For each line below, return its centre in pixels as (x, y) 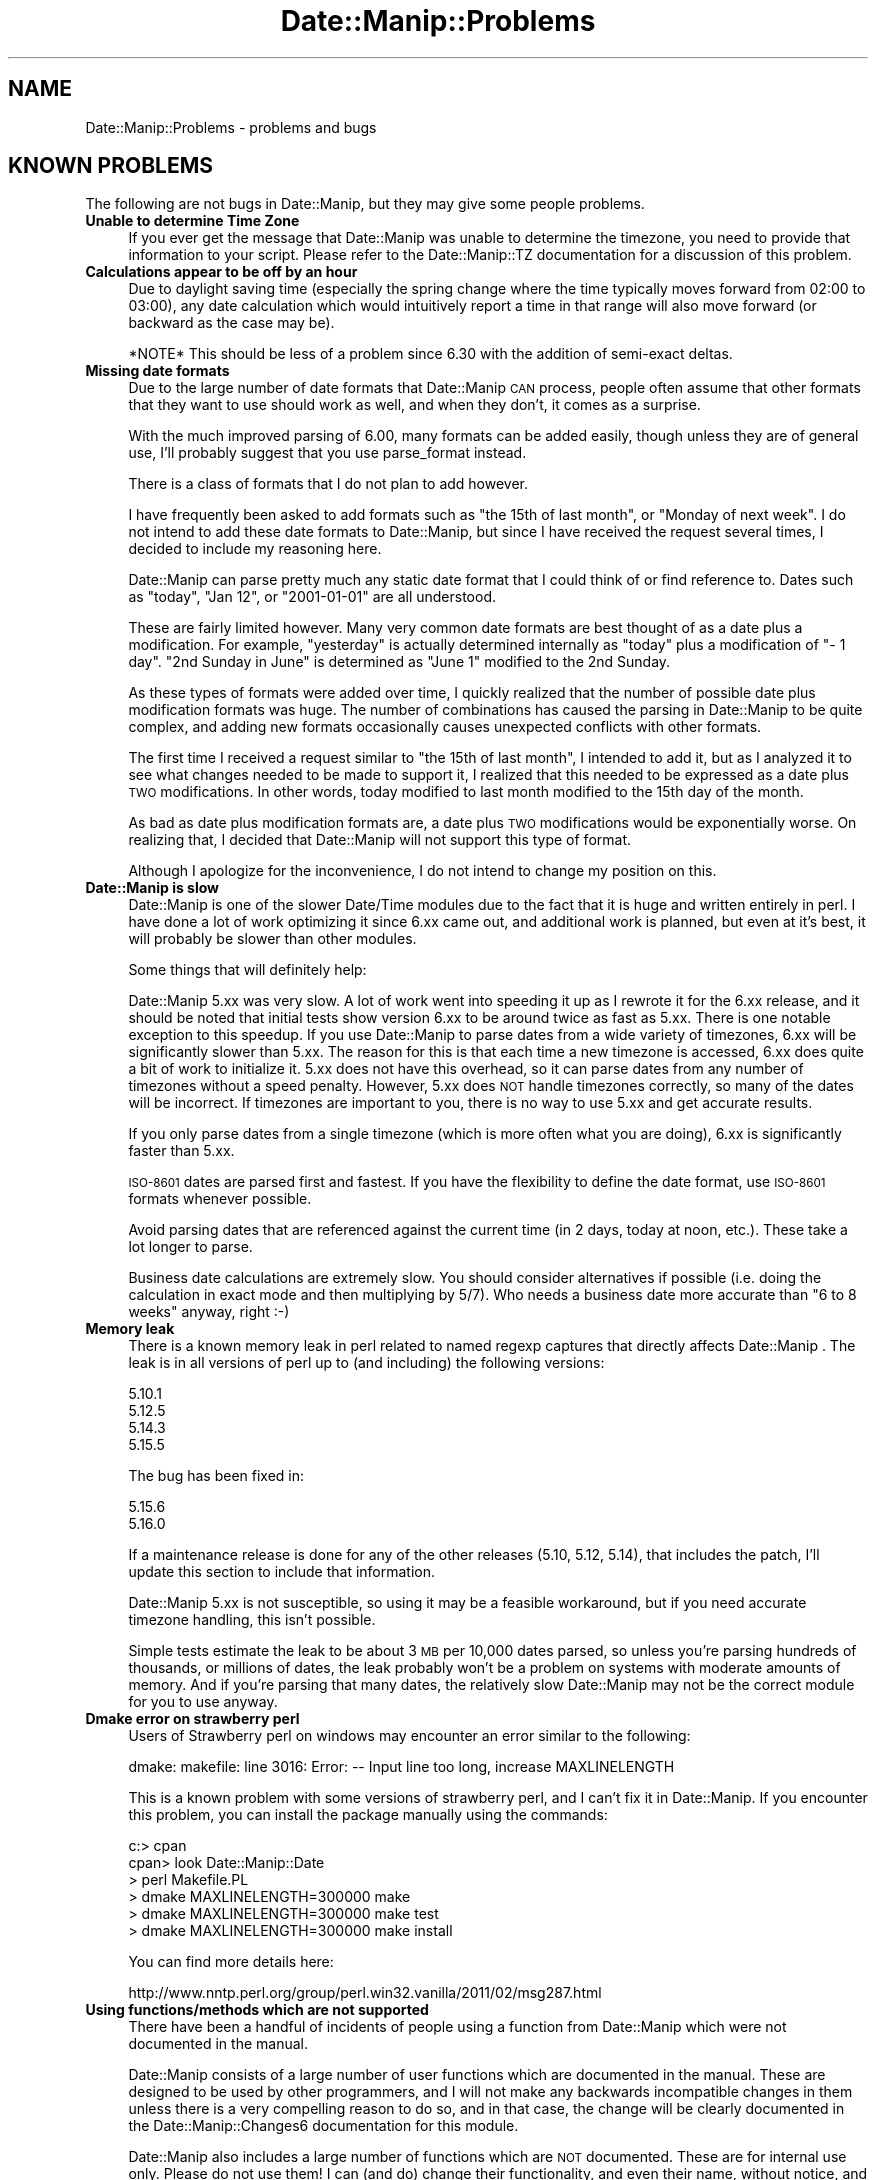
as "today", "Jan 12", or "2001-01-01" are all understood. (312, 597)
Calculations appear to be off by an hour (221, 272)
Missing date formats (157, 371)
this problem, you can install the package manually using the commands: (368, 1815)
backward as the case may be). (231, 323)
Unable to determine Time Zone (192, 221)
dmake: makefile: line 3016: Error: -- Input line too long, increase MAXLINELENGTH (401, 1767)
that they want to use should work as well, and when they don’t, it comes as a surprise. (414, 405)
